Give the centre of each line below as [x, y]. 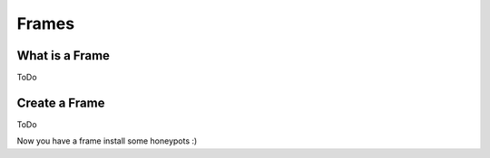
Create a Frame [61, 102]
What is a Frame [64, 56]
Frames [46, 23]
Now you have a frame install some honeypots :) [107, 141]
